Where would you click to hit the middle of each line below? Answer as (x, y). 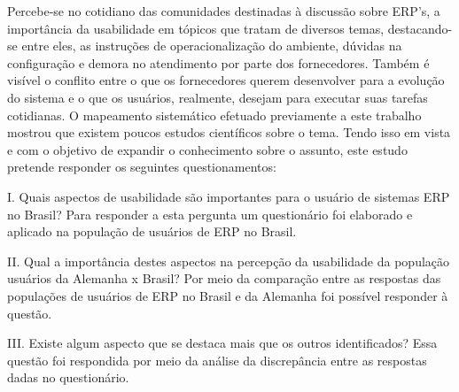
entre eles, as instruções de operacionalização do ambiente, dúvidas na (212, 46)
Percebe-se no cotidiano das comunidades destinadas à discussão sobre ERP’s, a (224, 11)
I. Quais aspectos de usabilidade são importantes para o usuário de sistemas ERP (229, 196)
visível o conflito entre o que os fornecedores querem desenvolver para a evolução (226, 80)
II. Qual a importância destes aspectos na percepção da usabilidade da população (229, 261)
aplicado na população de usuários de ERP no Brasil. (152, 231)
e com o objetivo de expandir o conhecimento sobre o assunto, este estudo (207, 149)
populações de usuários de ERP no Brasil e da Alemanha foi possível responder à (228, 295)
